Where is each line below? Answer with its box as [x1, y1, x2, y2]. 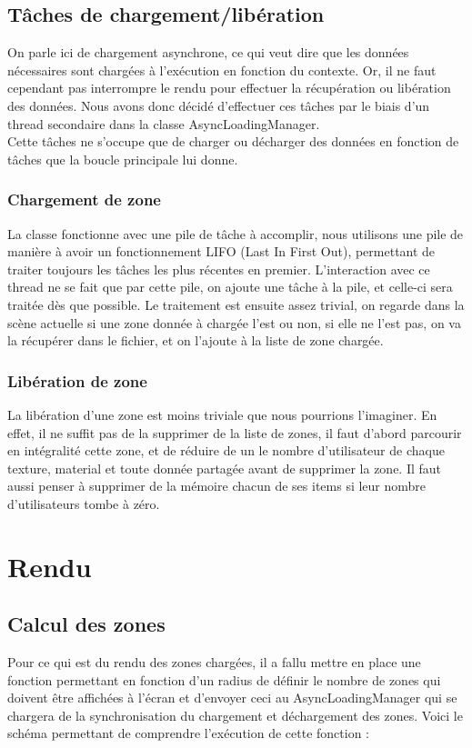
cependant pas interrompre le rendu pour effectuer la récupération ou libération [7, 78, 451, 97]
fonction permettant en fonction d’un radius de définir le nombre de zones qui [7, 670, 441, 689]
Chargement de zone [7, 188, 161, 211]
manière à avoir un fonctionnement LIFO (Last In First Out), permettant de [7, 242, 436, 261]
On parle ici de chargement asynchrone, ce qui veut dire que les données [7, 43, 409, 62]
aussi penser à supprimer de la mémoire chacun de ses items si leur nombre [7, 476, 427, 495]
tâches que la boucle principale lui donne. [7, 149, 238, 168]
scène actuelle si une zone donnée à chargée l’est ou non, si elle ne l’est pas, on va [7, 313, 461, 332]
